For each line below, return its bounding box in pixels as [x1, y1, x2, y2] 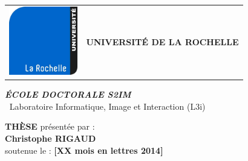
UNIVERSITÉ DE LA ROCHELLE [86, 35, 239, 48]
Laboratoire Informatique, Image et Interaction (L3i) [9, 99, 206, 112]
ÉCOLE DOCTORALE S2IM [5, 88, 131, 101]
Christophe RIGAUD [5, 132, 96, 144]
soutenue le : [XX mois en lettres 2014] [5, 144, 163, 156]
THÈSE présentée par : [5, 120, 95, 133]
